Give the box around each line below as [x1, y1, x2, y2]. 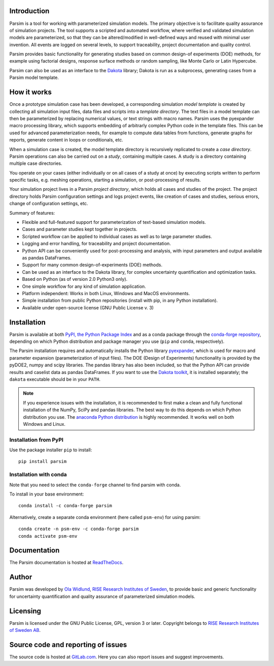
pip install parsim [18, 458, 67, 465]
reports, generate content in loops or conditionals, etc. [9, 137, 124, 143]
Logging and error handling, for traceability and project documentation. [22, 241, 171, 247]
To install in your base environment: [9, 491, 84, 497]
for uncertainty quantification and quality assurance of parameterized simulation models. [9, 593, 195, 599]
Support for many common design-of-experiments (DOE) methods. [22, 262, 162, 268]
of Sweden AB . [9, 627, 41, 633]
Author [9, 573, 32, 582]
